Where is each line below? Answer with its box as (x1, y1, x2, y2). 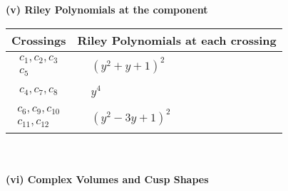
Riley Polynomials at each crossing (77, 31, 277, 48)
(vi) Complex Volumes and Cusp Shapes (6, 171, 209, 186)
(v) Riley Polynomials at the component (6, 2, 208, 16)
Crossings (11, 31, 66, 48)
